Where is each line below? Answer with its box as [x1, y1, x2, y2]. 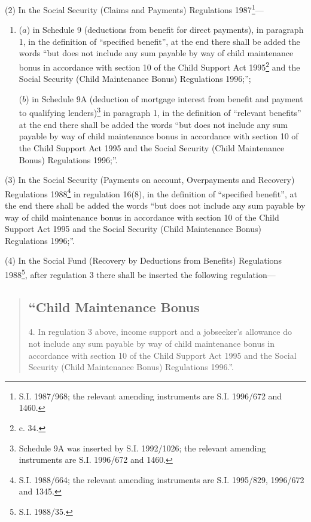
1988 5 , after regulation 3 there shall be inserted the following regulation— [5, 266, 276, 280]
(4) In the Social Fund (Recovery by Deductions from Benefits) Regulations [5, 254, 282, 267]
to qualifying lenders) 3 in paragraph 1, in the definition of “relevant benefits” [19, 105, 301, 119]
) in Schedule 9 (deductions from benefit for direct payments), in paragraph [26, 23, 304, 36]
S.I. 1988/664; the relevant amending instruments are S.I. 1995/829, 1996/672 [19, 473, 304, 486]
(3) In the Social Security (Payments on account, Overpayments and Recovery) [5, 173, 295, 186]
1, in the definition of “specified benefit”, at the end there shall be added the [19, 35, 300, 47]
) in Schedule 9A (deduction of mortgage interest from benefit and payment [26, 92, 303, 105]
